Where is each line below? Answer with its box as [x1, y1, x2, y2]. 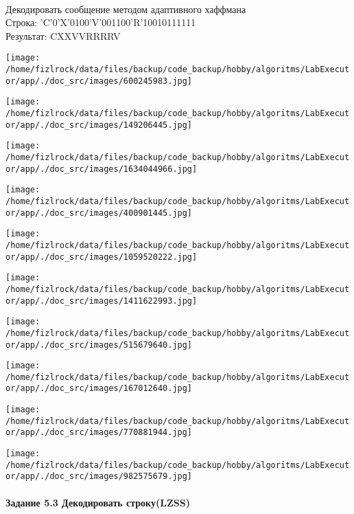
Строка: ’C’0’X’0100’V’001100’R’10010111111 [5, 15, 196, 30]
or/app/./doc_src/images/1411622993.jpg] [5, 295, 198, 306]
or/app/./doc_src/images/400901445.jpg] [5, 208, 193, 218]
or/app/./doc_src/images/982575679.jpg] [5, 471, 193, 482]
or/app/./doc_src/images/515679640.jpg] [5, 339, 193, 350]
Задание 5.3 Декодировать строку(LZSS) [5, 495, 190, 509]
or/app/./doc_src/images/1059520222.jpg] [5, 252, 198, 262]
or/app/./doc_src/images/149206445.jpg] [5, 120, 193, 130]
